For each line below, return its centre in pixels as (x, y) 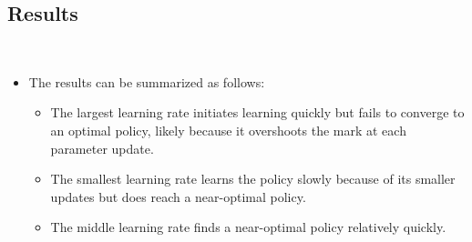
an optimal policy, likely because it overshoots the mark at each (228, 130)
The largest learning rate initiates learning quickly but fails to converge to (257, 112)
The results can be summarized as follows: (147, 81)
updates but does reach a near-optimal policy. (178, 196)
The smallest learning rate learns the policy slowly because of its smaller (253, 179)
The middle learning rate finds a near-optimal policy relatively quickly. (248, 227)
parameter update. (102, 148)
